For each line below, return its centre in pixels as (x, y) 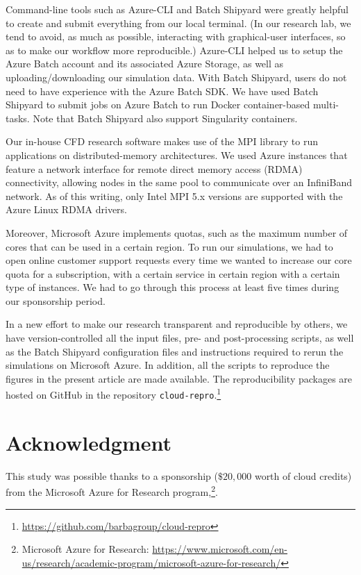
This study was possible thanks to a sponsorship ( (112, 475)
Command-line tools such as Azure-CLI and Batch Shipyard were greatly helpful (177, 9)
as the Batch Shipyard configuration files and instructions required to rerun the (175, 351)
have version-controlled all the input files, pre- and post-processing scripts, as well (180, 338)
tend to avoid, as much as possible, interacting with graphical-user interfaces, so (176, 36)
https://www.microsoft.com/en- (220, 549)
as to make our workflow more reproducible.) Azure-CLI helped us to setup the (174, 50)
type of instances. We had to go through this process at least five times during (173, 287)
